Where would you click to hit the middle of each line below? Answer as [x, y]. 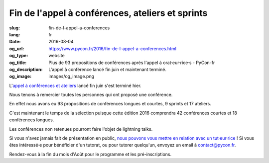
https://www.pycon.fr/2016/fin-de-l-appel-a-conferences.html [113, 48]
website [57, 56]
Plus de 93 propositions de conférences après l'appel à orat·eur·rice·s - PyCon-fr [132, 63]
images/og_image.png [71, 77]
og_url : [17, 48]
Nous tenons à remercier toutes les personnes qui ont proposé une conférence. [91, 95]
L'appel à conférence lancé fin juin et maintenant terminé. [108, 69]
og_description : [26, 69]
